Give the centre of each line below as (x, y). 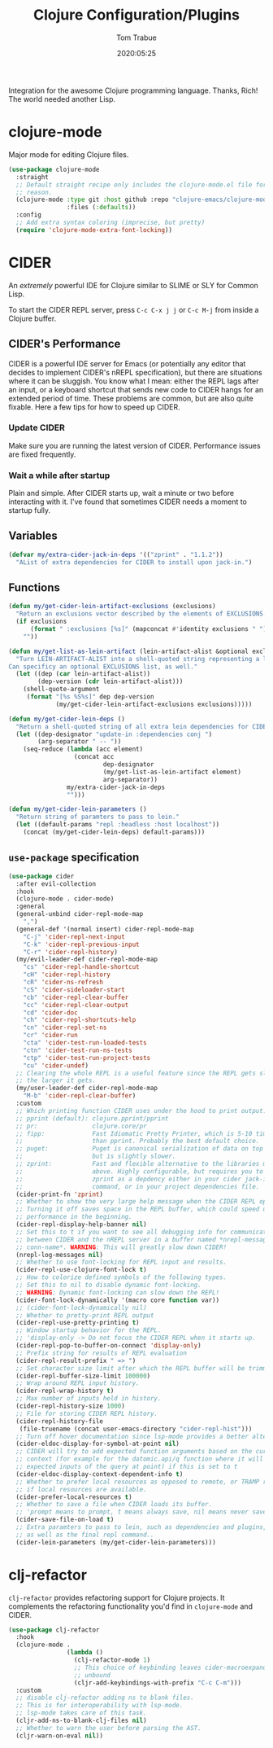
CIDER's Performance (65, 344)
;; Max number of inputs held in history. (89, 1399)
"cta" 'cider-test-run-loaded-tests (85, 1043)
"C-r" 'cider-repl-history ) (70, 952)
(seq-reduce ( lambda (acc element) (83, 749)
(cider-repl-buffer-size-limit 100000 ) (83, 1376)
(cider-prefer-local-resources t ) (74, 1497)
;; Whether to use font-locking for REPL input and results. (121, 1262)
